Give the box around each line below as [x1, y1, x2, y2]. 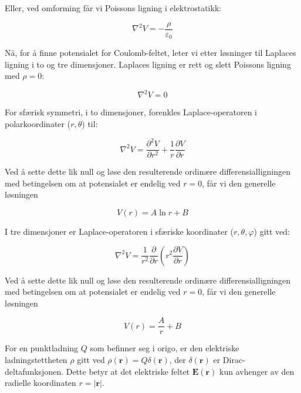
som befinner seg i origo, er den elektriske [90, 342, 239, 354]
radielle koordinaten [5, 377, 76, 389]
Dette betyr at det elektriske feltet [66, 365, 190, 377]
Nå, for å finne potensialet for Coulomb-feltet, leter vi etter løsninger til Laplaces [5, 46, 296, 59]
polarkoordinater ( [5, 117, 71, 129]
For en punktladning [5, 342, 79, 354]
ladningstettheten [5, 353, 67, 365]
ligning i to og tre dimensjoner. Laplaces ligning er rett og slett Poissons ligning [5, 58, 291, 70]
